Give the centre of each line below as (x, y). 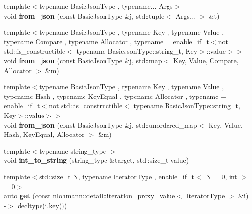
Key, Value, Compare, (206, 60)
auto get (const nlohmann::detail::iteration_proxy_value (90, 196)
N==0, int (221, 176)
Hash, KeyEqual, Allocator (44, 134)
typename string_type (73, 150)
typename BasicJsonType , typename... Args (106, 6)
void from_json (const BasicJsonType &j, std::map (83, 60)
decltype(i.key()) (42, 205)
